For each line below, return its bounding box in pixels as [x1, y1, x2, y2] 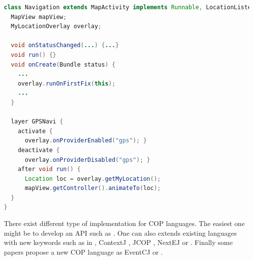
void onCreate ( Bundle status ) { [11, 61, 116, 68]
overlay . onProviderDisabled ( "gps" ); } [24, 156, 150, 163]
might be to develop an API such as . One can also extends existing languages [4, 227, 237, 238]
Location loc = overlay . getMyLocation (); [24, 175, 161, 182]
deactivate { [18, 146, 60, 154]
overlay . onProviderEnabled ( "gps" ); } [24, 137, 147, 144]
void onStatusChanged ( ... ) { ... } [11, 42, 119, 49]
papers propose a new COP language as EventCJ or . [4, 246, 163, 257]
